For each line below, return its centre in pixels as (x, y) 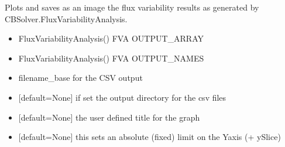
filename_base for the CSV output (80, 78)
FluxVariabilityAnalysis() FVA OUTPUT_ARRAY (111, 38)
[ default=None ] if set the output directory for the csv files (122, 97)
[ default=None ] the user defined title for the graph (109, 117)
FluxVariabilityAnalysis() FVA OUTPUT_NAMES (111, 58)
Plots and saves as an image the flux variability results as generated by (132, 7)
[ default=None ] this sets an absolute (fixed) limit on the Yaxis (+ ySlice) (150, 137)
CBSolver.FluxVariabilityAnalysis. (66, 18)
